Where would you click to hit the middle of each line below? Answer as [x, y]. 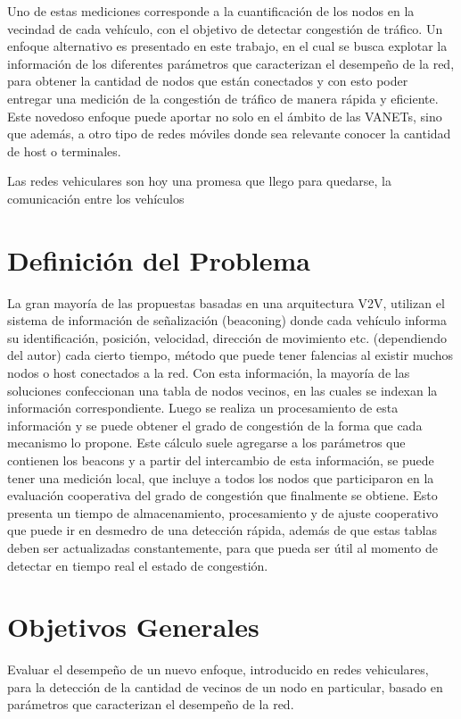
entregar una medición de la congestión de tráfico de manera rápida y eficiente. [223, 98]
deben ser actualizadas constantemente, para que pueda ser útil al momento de [222, 547]
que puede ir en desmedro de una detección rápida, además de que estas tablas [222, 530]
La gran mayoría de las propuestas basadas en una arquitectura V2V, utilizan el [226, 302]
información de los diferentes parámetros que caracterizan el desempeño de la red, [231, 63]
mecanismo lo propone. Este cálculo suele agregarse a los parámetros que [206, 443]
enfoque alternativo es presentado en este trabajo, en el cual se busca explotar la [227, 46]
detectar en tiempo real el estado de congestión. [138, 565]
